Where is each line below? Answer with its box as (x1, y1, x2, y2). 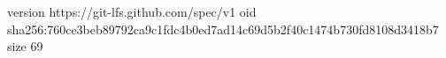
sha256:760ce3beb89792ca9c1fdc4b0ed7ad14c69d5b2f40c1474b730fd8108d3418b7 (7, 19, 439, 38)
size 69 (7, 37, 43, 55)
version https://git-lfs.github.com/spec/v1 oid (7, 3, 257, 20)
